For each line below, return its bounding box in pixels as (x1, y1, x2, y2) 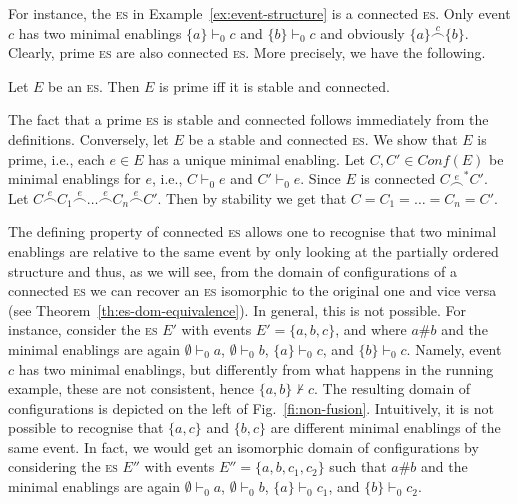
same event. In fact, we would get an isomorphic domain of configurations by (8, 436, 479, 457)
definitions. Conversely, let (8, 128, 169, 149)
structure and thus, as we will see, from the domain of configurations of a (8, 260, 457, 281)
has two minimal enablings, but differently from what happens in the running (18, 358, 494, 379)
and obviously (320, 22, 405, 43)
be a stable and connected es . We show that (188, 128, 458, 149)
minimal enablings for (8, 168, 141, 189)
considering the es (8, 456, 118, 477)
